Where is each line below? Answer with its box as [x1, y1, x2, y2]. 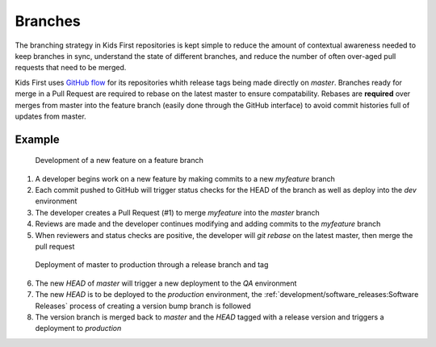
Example [15, 132, 60, 146]
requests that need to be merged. [15, 63, 127, 73]
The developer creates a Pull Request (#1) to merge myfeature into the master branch [35, 207, 320, 217]
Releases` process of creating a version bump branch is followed [35, 301, 252, 311]
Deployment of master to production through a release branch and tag [35, 260, 269, 270]
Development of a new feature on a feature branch [35, 156, 203, 165]
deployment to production [35, 324, 122, 333]
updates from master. [15, 111, 86, 121]
